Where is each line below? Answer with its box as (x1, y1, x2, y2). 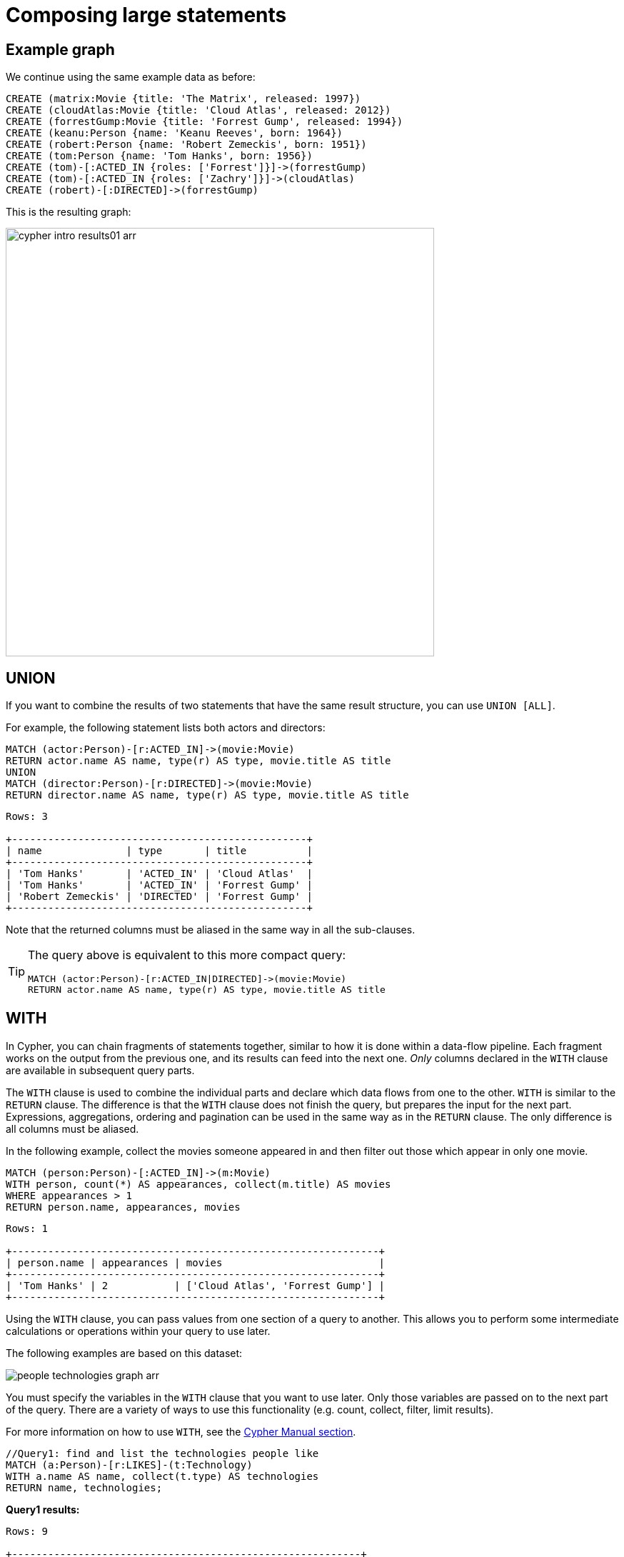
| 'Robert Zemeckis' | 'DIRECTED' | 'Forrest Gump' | (6, 891, 313, 903)
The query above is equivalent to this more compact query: (28, 948, 346, 963)
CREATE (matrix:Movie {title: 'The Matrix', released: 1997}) (6, 93, 361, 105)
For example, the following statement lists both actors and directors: (6, 721, 326, 734)
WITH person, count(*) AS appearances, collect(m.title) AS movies (6, 1178, 391, 1190)
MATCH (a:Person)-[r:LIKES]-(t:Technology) (6, 1458, 253, 1471)
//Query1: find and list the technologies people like (6, 1447, 319, 1459)
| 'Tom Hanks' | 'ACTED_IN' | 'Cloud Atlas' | (6, 868, 313, 880)
